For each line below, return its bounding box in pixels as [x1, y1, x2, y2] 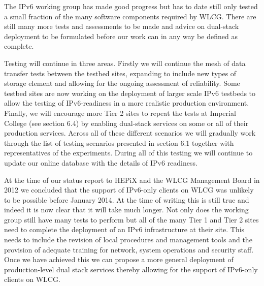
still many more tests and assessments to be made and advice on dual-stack [4, 21, 239, 31]
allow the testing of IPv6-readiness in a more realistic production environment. [4, 98, 249, 108]
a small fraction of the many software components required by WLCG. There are [4, 11, 256, 21]
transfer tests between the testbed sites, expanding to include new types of [4, 68, 237, 78]
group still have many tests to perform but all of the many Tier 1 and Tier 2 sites [4, 214, 259, 225]
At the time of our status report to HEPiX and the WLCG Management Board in [4, 174, 260, 185]
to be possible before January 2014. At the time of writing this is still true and [4, 194, 249, 205]
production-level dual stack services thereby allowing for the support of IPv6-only [4, 264, 258, 274]
